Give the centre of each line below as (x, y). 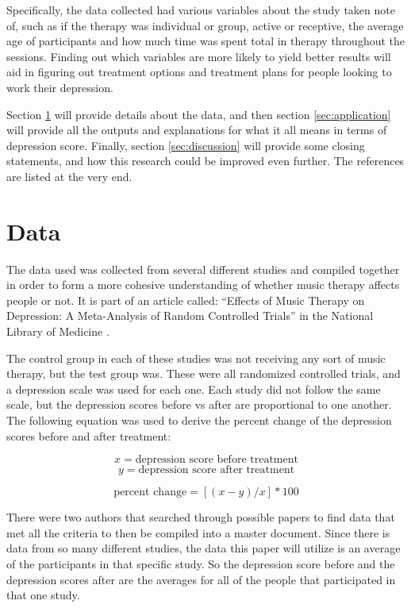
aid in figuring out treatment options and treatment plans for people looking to (199, 72)
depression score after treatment (217, 470)
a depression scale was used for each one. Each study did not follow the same (194, 389)
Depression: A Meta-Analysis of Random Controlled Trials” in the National (190, 316)
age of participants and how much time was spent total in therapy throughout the (206, 41)
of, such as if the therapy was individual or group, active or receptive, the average (205, 25)
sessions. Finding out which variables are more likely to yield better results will (199, 56)
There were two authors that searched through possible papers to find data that (201, 517)
